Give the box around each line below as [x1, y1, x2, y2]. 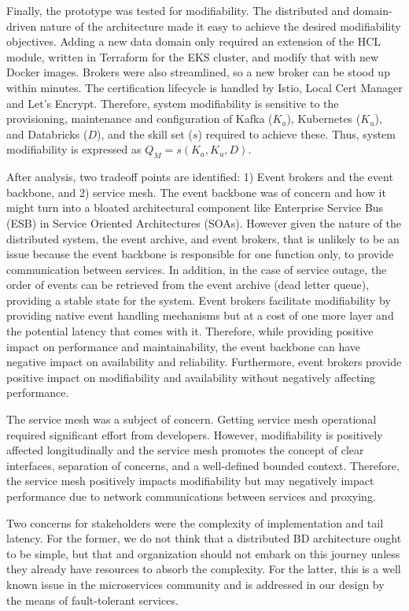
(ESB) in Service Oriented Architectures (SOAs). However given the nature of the [6, 214, 402, 231]
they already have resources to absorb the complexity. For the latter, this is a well [6, 561, 401, 577]
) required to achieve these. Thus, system [197, 125, 396, 142]
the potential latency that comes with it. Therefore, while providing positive [6, 323, 374, 339]
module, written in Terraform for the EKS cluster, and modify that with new [6, 48, 379, 65]
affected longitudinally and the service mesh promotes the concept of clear [6, 442, 364, 458]
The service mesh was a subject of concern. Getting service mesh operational [6, 411, 377, 428]
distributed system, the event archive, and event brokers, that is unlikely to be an [6, 230, 400, 246]
